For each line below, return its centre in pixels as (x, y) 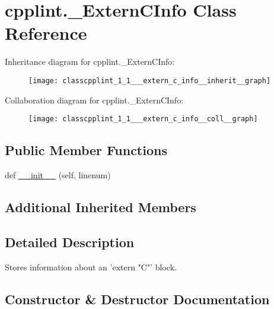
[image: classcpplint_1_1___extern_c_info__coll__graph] (143, 119)
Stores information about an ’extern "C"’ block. (91, 267)
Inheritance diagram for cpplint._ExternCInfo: (90, 62)
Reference (46, 33)
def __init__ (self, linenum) (58, 175)
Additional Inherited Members (101, 207)
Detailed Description (70, 242)
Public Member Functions (86, 150)
